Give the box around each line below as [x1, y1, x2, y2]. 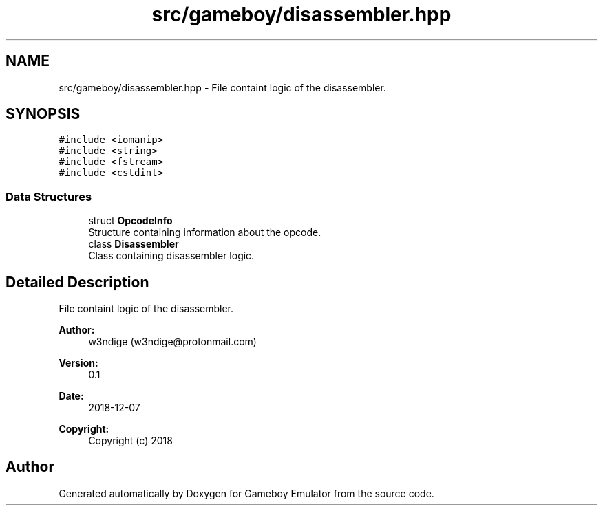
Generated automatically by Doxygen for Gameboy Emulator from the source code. [59, 487, 434, 499]
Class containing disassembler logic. [88, 250, 255, 262]
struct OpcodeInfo [88, 215, 173, 227]
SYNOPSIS [6, 105, 81, 123]
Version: [59, 357, 98, 369]
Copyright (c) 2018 [88, 435, 173, 447]
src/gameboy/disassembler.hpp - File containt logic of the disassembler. [59, 81, 386, 94]
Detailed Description [6, 273, 149, 291]
